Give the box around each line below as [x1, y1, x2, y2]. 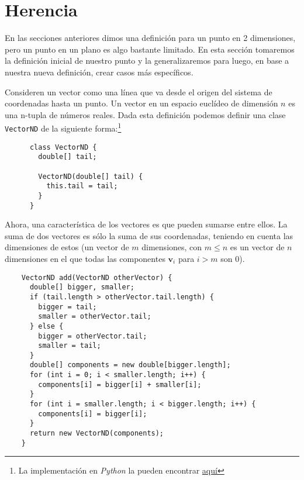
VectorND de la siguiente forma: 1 [5, 120, 122, 134]
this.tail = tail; [46, 182, 118, 191]
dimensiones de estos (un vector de [5, 241, 129, 253]
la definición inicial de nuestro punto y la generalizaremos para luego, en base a [5, 54, 289, 67]
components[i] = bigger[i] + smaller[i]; [38, 380, 202, 389]
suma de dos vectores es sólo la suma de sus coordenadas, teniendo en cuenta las [5, 229, 293, 241]
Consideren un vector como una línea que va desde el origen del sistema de [5, 85, 272, 98]
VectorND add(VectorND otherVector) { [21, 273, 172, 282]
